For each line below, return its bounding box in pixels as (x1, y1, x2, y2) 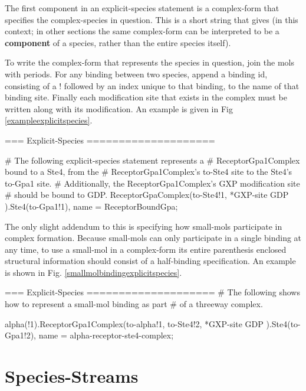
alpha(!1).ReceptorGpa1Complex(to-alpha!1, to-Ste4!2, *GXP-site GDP (5, 317, 264, 330)
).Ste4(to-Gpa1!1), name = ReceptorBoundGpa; (5, 200, 178, 212)
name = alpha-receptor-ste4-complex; (38, 329, 174, 341)
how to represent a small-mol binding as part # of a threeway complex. (5, 298, 263, 310)
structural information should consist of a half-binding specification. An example (5, 255, 296, 267)
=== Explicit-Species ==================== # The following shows (5, 286, 300, 298)
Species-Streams (5, 364, 139, 388)
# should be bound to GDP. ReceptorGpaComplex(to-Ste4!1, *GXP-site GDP (5, 188, 289, 201)
